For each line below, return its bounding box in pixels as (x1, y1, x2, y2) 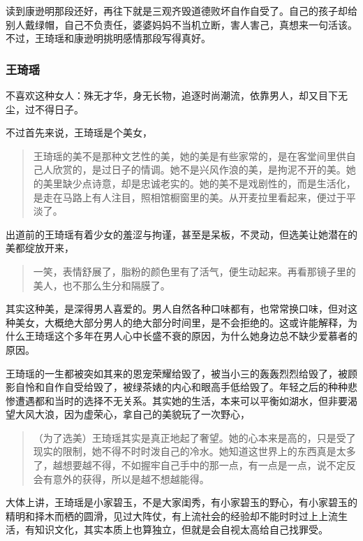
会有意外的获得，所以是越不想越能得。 (33, 471, 209, 486)
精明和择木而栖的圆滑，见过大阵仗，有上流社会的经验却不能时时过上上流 (6, 508, 338, 523)
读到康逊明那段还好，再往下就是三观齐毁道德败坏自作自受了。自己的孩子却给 (6, 3, 357, 17)
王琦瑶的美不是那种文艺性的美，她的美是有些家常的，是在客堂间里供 (33, 148, 346, 163)
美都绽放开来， (6, 240, 74, 255)
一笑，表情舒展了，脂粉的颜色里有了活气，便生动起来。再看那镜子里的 (33, 264, 356, 278)
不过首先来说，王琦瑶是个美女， (6, 125, 152, 140)
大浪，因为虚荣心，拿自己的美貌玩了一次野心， (34, 407, 250, 421)
